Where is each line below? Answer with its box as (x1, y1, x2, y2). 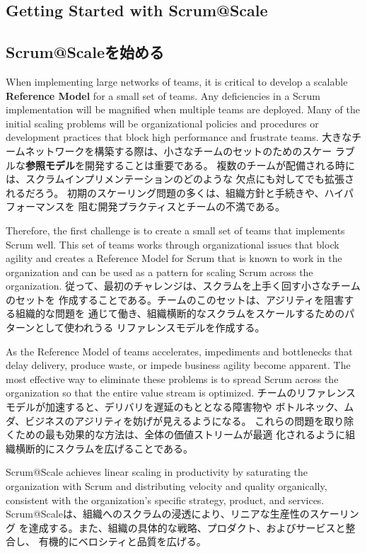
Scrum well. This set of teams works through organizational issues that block (6, 236, 339, 251)
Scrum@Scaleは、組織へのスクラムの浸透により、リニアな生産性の (6, 506, 310, 521)
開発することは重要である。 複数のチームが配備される (84, 157, 336, 172)
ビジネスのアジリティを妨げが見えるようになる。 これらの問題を (25, 413, 325, 428)
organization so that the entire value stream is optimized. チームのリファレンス (6, 385, 356, 400)
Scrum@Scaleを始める (6, 41, 165, 63)
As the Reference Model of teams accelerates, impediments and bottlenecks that (6, 343, 353, 358)
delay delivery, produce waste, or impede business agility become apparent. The (6, 358, 351, 372)
